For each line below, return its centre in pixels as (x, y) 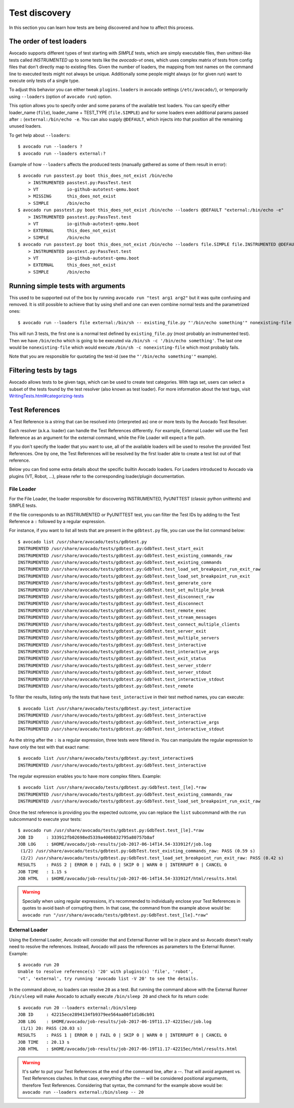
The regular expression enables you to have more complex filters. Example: (85, 776)
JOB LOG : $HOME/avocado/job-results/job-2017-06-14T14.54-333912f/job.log (115, 844)
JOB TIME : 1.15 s (42, 872)
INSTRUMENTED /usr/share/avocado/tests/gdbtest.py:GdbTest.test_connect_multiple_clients (129, 624)
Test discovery (40, 13)
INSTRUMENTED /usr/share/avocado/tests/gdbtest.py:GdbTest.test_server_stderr (115, 665)
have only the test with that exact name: (49, 747)
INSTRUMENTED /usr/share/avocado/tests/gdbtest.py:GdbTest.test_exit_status (112, 659)
